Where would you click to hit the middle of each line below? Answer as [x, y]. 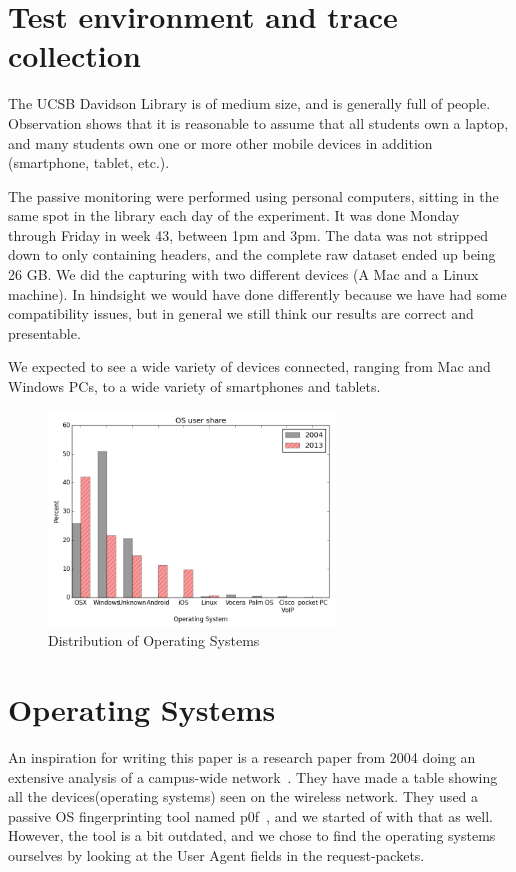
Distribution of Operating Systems [154, 640]
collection [74, 55]
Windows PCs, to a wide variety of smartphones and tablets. [194, 386]
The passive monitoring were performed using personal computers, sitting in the [253, 195]
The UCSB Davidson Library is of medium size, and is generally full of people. [249, 103]
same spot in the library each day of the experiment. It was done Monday [234, 215]
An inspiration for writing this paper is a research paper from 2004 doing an [242, 756]
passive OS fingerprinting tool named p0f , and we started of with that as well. [251, 815]
